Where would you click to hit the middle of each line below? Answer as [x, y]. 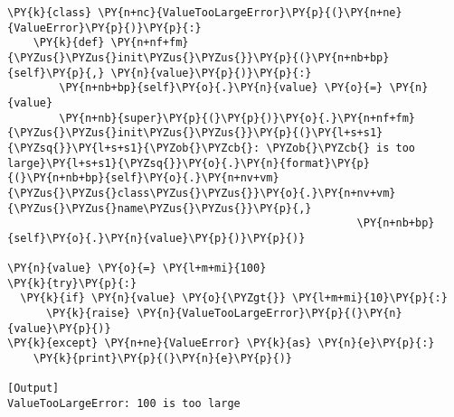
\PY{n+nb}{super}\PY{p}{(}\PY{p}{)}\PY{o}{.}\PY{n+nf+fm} [237, 118]
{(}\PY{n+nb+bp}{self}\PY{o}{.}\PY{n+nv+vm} [143, 178]
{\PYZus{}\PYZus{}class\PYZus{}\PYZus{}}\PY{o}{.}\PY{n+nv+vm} [202, 193]
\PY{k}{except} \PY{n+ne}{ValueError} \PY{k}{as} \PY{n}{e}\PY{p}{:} [221, 343]
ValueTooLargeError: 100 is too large [124, 404]
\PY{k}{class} [50, 13]
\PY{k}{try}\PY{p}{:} [72, 283]
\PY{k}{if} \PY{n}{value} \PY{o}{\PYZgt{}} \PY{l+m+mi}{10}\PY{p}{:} [234, 298]
